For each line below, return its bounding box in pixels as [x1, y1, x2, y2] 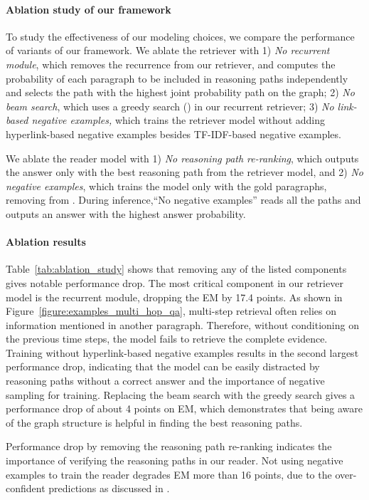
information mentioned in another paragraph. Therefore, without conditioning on [6, 317, 359, 332]
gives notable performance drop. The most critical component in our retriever [6, 275, 343, 290]
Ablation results [6, 234, 86, 249]
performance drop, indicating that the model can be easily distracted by [6, 359, 320, 374]
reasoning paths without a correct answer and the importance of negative [6, 373, 325, 388]
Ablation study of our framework [6, 1, 171, 16]
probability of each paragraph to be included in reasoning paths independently [6, 71, 348, 85]
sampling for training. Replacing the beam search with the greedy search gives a [6, 387, 355, 402]
